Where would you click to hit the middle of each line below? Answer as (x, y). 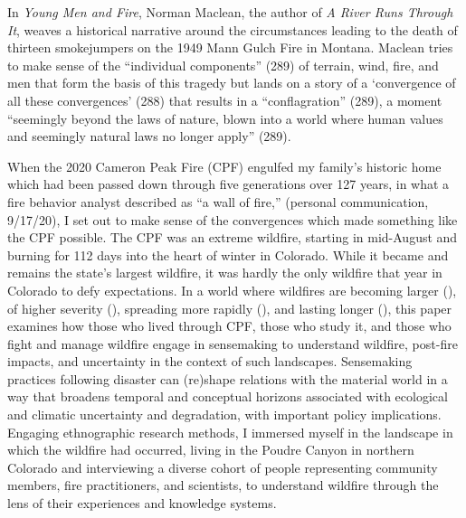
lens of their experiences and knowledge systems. (142, 503)
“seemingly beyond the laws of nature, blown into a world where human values (225, 118)
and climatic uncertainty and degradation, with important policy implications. (224, 414)
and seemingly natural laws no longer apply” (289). (149, 136)
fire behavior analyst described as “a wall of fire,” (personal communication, (218, 201)
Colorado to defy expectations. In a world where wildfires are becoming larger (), (232, 290)
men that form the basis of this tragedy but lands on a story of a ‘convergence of (232, 83)
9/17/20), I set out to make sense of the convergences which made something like (233, 219)
